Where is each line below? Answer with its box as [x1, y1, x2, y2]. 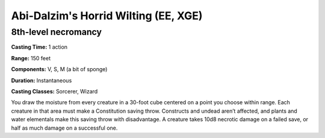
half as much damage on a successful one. [11, 124, 118, 131]
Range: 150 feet [11, 54, 51, 61]
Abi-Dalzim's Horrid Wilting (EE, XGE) [11, 9, 203, 22]
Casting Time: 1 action [11, 43, 68, 51]
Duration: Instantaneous [11, 77, 72, 84]
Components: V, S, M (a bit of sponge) [11, 66, 108, 73]
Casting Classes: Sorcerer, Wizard [11, 87, 98, 95]
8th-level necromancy [11, 27, 102, 37]
